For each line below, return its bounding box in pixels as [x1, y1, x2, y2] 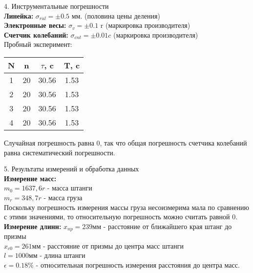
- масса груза [43, 192, 83, 202]
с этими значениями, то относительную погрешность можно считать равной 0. [4, 211, 238, 222]
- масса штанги [47, 183, 92, 193]
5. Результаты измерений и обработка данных [4, 164, 139, 174]
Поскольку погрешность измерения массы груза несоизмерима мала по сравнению [4, 202, 249, 212]
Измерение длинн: [4, 221, 62, 231]
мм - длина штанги [28, 250, 85, 260]
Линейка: [4, 10, 34, 21]
